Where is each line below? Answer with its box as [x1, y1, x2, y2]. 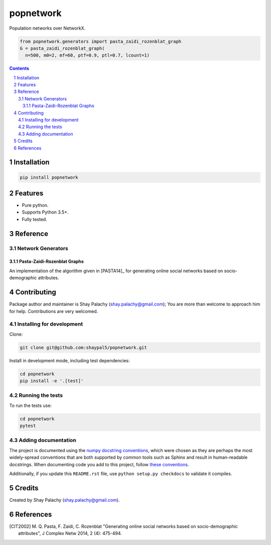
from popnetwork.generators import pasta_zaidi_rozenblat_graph [20, 38, 182, 44]
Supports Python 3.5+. [22, 209, 69, 215]
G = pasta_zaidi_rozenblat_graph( [20, 45, 105, 51]
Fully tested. [22, 216, 47, 222]
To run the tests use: [9, 402, 52, 408]
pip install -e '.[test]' [20, 378, 84, 384]
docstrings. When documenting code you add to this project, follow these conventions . [9, 461, 189, 467]
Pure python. [22, 202, 49, 208]
